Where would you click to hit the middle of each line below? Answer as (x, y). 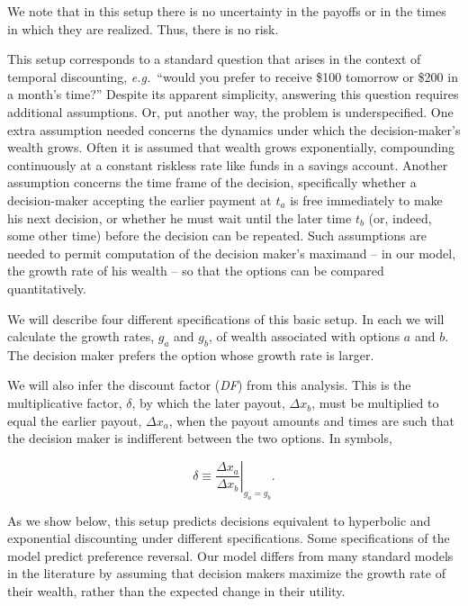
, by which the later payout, (208, 403)
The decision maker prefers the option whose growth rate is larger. (191, 354)
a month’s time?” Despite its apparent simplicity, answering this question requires (233, 94)
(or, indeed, (400, 217)
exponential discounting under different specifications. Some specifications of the (229, 538)
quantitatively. (47, 288)
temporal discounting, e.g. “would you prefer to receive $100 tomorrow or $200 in (233, 76)
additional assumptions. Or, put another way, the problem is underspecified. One (230, 111)
